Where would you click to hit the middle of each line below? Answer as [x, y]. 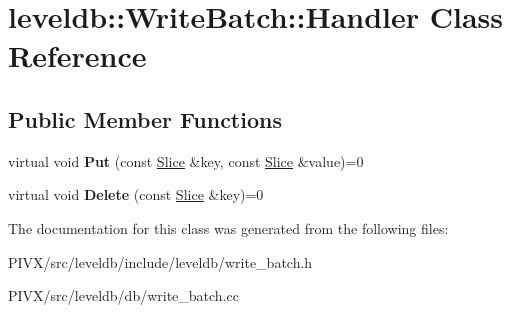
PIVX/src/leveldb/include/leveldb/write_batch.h [160, 261]
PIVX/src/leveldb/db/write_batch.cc [123, 295]
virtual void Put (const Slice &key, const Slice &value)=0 [186, 160]
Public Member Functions [145, 118]
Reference [77, 55]
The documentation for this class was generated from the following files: [228, 227]
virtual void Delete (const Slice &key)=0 [136, 194]
